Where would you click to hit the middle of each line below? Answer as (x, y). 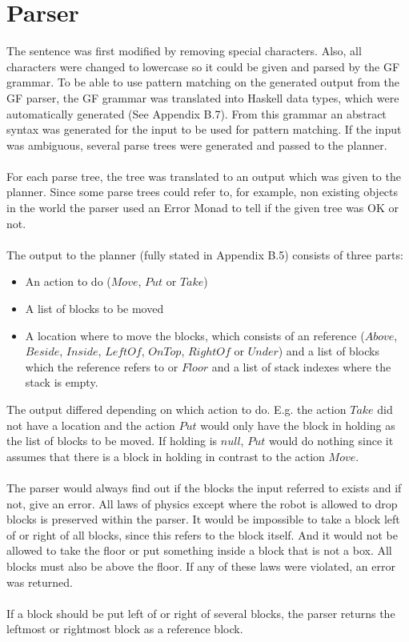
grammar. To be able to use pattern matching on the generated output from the (203, 82)
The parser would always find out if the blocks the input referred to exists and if (204, 487)
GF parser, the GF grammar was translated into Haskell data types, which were (203, 97)
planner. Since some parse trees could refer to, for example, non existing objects (202, 192)
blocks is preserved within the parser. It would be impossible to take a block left (203, 519)
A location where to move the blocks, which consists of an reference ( (195, 335)
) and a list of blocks (329, 351)
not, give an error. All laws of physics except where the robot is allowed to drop (202, 503)
